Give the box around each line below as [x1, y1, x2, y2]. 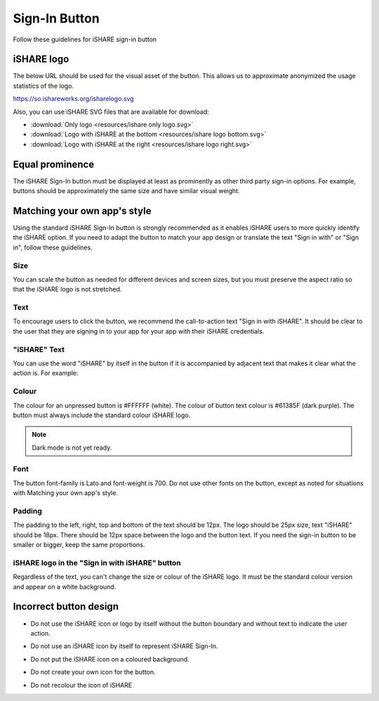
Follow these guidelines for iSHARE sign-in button [13, 35, 157, 44]
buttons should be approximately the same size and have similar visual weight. [13, 187, 240, 195]
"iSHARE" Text [13, 344, 65, 354]
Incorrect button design [13, 601, 119, 612]
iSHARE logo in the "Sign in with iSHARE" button [13, 558, 182, 568]
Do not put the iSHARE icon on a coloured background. [30, 655, 189, 663]
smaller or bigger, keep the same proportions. [13, 541, 145, 549]
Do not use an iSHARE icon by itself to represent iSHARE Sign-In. [30, 642, 218, 650]
